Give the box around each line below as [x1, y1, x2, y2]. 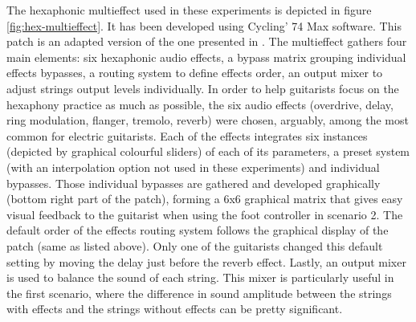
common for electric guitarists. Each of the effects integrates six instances [6, 127, 368, 144]
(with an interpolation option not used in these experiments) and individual [6, 158, 380, 175]
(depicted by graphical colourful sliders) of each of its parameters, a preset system [6, 143, 410, 160]
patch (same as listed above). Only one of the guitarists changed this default [6, 237, 383, 254]
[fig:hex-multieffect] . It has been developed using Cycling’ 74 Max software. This [6, 17, 402, 34]
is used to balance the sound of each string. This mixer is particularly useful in [6, 269, 394, 286]
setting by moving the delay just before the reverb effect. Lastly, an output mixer [6, 253, 406, 270]
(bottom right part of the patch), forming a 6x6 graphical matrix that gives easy [6, 190, 403, 207]
